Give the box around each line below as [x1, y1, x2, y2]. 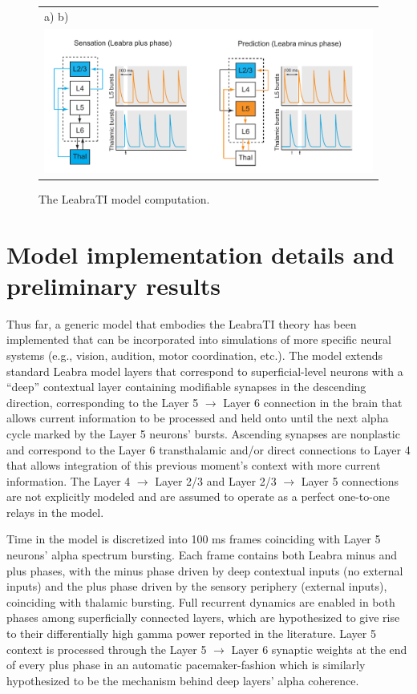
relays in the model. [6, 503, 104, 520]
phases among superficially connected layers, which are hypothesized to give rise [6, 609, 400, 626]
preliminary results [6, 268, 221, 301]
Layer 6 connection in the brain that [223, 393, 403, 410]
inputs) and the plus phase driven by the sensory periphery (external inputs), [6, 578, 387, 595]
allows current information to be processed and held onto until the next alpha [6, 410, 389, 426]
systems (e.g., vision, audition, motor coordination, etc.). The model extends [6, 346, 383, 363]
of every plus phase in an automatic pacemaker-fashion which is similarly [6, 656, 366, 673]
